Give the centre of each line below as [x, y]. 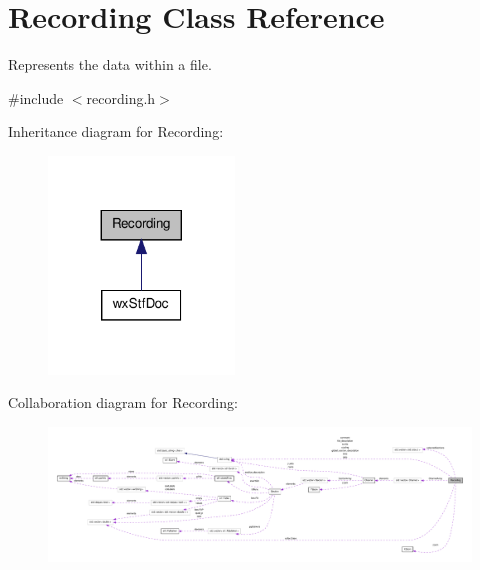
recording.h [121, 97]
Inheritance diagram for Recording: [116, 131]
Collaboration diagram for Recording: [123, 402]
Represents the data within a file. [110, 64]
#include [36, 97]
